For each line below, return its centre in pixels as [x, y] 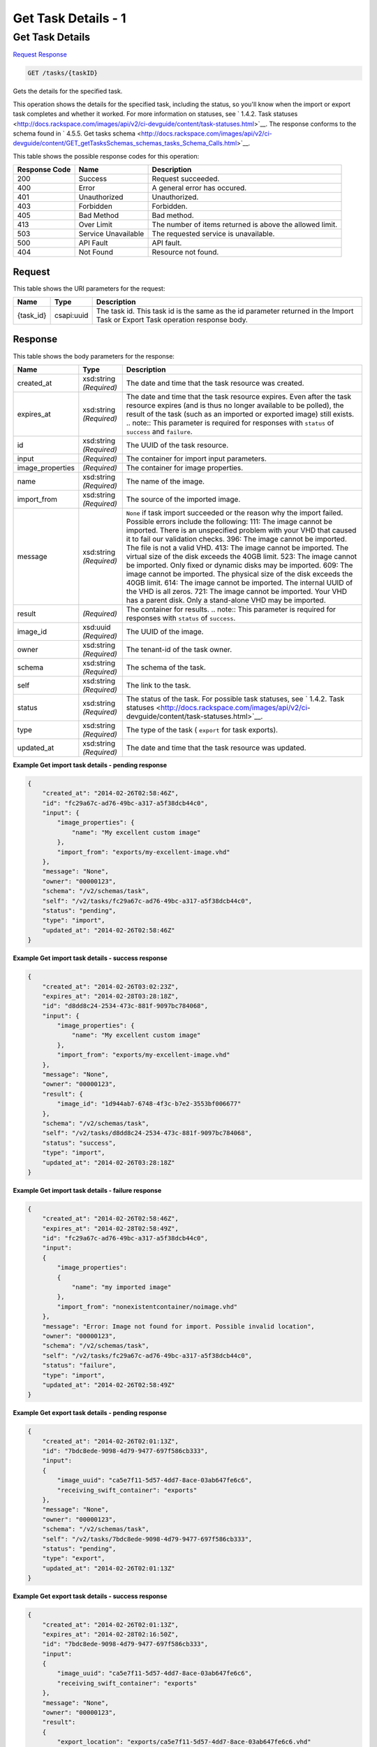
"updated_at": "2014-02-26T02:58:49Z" [109, 1385]
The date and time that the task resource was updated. [216, 748]
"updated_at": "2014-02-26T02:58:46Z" [109, 930]
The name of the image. [165, 481]
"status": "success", [79, 1143]
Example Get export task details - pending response [90, 1413]
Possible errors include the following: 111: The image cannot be [229, 521]
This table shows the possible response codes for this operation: [106, 156]
